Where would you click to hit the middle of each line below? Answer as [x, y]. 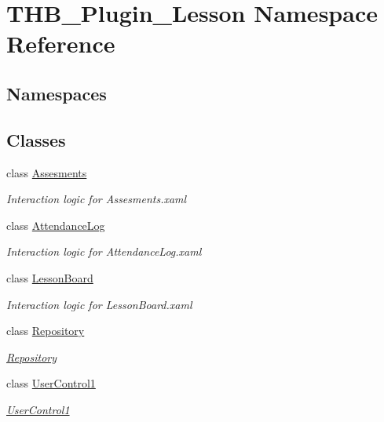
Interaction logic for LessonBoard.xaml [99, 304]
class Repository [46, 331]
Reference [61, 44]
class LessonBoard [50, 277]
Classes [36, 139]
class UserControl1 [51, 383]
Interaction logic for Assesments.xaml [97, 199]
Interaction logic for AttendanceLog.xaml [104, 251]
